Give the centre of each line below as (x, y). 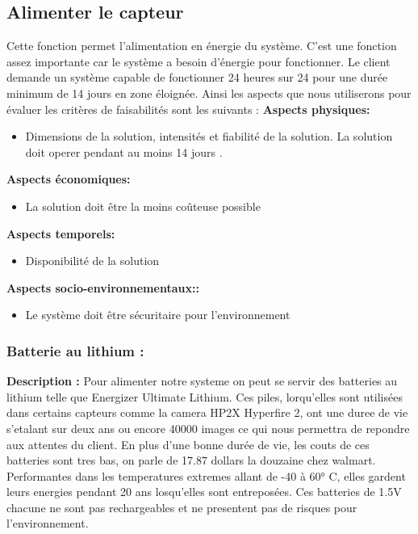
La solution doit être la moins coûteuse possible (143, 206)
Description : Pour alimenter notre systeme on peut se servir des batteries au (202, 381)
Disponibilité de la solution (92, 261)
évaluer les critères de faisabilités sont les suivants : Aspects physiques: (188, 109)
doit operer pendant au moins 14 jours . (124, 151)
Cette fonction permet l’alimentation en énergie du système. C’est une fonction (202, 46)
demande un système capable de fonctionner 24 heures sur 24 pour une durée (197, 77)
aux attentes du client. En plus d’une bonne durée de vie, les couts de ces (188, 444)
